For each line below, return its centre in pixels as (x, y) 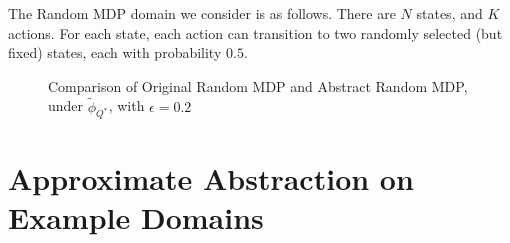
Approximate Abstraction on (211, 177)
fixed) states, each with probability (115, 52)
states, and (449, 13)
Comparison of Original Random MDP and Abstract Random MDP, (258, 85)
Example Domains (136, 216)
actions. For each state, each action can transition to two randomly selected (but (255, 32)
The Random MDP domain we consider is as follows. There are (202, 13)
